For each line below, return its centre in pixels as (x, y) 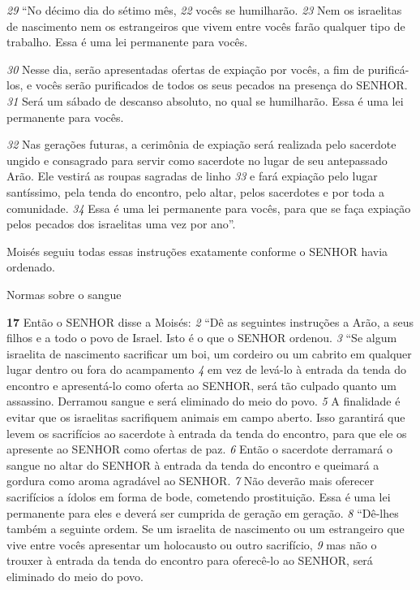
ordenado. (31, 267)
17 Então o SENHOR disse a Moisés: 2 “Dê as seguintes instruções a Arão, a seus (210, 321)
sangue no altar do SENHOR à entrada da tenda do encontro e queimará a (193, 464)
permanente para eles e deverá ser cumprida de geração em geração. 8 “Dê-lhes (203, 512)
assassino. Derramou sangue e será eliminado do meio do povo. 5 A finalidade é (204, 401)
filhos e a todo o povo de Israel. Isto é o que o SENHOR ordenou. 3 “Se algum (202, 338)
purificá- (388, 69)
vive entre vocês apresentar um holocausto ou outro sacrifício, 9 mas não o (192, 544)
